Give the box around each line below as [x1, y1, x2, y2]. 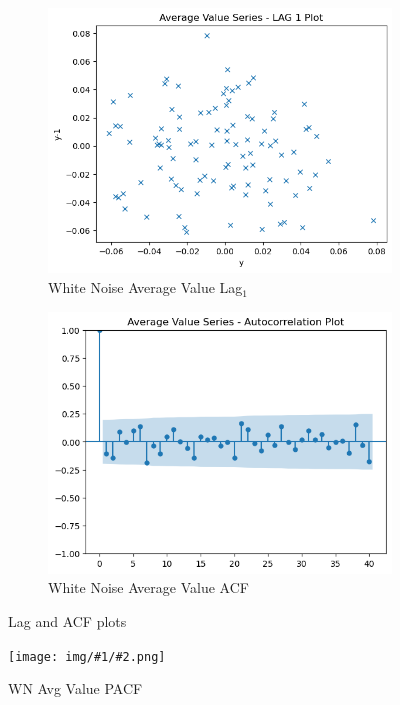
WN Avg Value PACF [8, 678, 143, 699]
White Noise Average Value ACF [48, 577, 249, 598]
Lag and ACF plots [8, 611, 127, 632]
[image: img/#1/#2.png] [8, 649, 166, 664]
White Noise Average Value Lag [48, 277, 243, 298]
